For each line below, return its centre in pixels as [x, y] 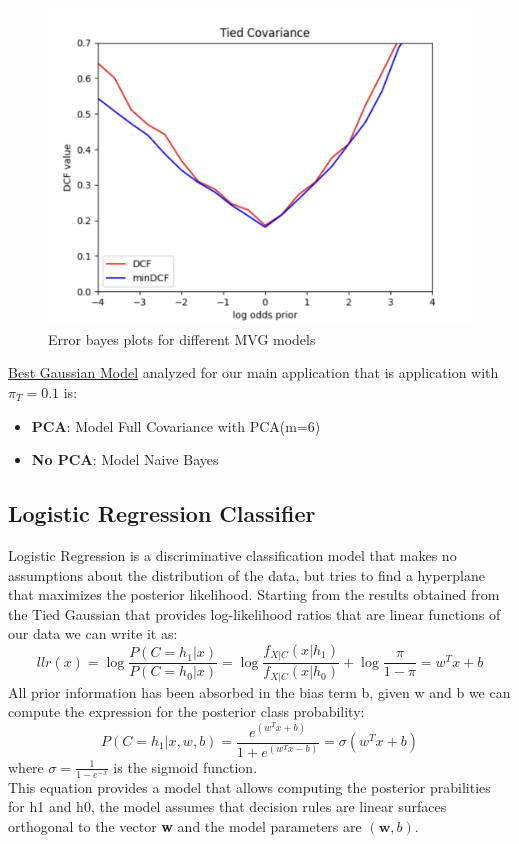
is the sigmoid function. [185, 766]
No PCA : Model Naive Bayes [125, 459]
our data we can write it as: [93, 633]
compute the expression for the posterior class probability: [186, 711]
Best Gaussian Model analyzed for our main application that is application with [253, 372]
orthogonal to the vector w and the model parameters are [185, 825]
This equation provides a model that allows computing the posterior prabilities [249, 786]
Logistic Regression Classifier [162, 513]
